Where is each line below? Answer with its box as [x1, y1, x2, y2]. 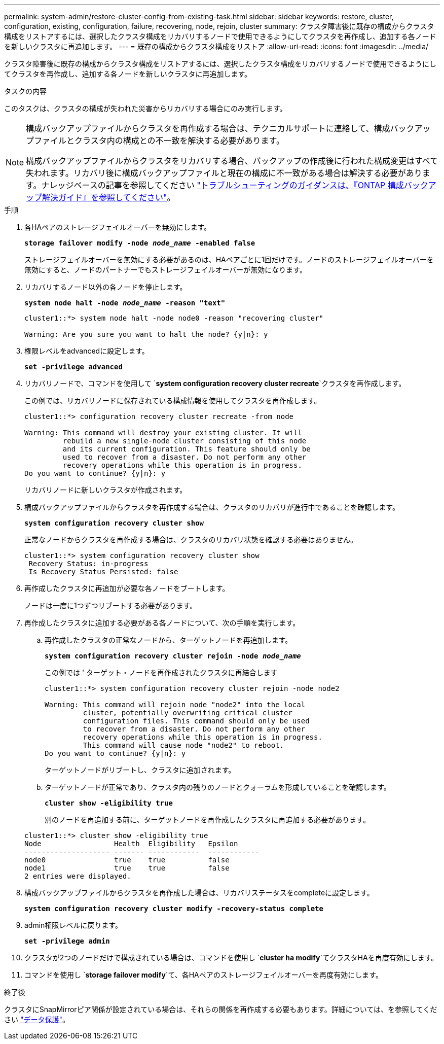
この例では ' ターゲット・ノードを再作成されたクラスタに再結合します [45, 668, 278, 677]
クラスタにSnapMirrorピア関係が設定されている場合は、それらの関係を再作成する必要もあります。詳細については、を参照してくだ [4, 1005, 437, 1014]
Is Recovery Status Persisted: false [28, 568, 178, 576]
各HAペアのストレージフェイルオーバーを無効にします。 [24, 223, 211, 231]
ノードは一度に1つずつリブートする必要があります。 [24, 601, 197, 610]
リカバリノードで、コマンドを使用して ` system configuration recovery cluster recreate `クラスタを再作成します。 [24, 379, 406, 388]
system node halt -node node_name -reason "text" [24, 299, 226, 307]
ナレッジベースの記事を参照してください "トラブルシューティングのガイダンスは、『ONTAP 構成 [41, 180, 404, 190]
